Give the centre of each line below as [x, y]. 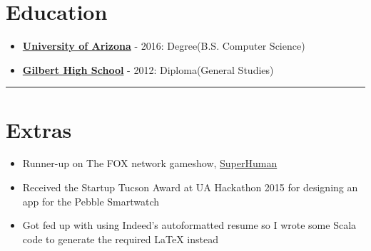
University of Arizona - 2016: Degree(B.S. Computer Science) [164, 46]
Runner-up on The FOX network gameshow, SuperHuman [150, 163]
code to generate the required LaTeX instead [120, 239]
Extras [39, 129]
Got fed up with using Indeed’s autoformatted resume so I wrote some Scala [189, 225]
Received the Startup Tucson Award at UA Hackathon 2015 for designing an [190, 187]
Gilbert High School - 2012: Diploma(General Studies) [148, 69]
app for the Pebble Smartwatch [91, 201]
